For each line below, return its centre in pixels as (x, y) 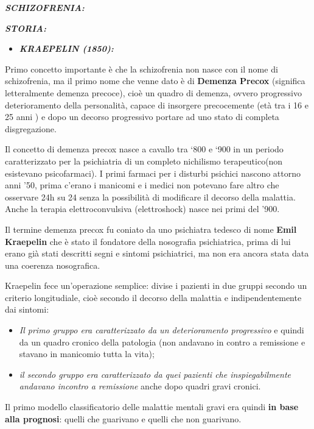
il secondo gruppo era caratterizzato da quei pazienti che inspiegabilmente (155, 374)
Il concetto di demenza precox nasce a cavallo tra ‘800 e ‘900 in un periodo (144, 149)
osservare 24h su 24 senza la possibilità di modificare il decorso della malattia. (150, 197)
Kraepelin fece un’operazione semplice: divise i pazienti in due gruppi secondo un (156, 285)
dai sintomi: (27, 309)
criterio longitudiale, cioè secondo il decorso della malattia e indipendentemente (153, 297)
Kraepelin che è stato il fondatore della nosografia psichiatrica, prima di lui (148, 241)
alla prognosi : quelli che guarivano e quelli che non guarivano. (123, 418)
